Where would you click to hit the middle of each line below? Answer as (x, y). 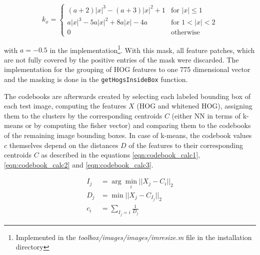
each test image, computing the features (65, 106)
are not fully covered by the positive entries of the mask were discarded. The (121, 59)
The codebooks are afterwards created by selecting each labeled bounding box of (127, 96)
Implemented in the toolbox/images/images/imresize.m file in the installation (134, 237)
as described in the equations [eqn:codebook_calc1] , (120, 155)
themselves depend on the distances (64, 145)
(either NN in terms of (206, 115)
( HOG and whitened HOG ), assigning (194, 106)
